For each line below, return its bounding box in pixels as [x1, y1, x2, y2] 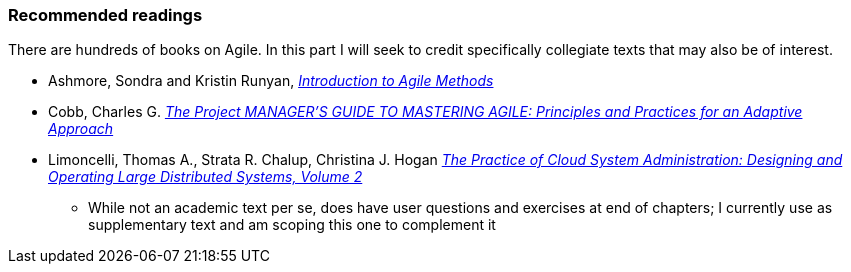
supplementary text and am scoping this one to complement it [88, 216, 496, 234]
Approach [48, 120, 114, 138]
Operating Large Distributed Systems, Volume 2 [48, 168, 363, 186]
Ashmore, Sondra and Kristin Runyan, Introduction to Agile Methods [48, 72, 494, 90]
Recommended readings [8, 5, 203, 25]
